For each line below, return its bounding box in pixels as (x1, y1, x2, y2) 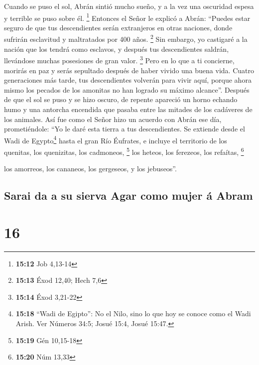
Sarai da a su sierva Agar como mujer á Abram (4, 188, 253, 203)
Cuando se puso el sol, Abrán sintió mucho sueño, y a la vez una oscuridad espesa (4, 1, 254, 11)
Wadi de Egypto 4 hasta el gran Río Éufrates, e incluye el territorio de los (4, 133, 227, 145)
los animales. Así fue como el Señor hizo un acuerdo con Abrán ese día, (4, 114, 222, 124)
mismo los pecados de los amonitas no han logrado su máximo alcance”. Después (4, 84, 250, 95)
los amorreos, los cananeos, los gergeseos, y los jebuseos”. (4, 163, 177, 174)
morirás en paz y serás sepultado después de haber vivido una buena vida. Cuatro (4, 65, 254, 75)
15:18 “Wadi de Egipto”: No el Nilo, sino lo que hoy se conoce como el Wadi (15, 308, 251, 319)
